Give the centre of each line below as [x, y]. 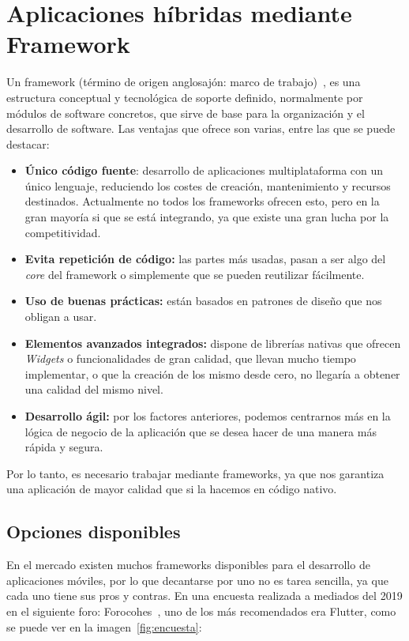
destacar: [28, 143]
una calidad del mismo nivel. [94, 389]
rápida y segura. [64, 447]
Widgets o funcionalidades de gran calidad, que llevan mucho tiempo [190, 358]
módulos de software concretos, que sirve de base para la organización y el [186, 113]
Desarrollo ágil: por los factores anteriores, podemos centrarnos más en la [208, 416]
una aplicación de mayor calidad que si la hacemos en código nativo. [172, 489]
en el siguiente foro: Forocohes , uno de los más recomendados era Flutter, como [201, 611]
